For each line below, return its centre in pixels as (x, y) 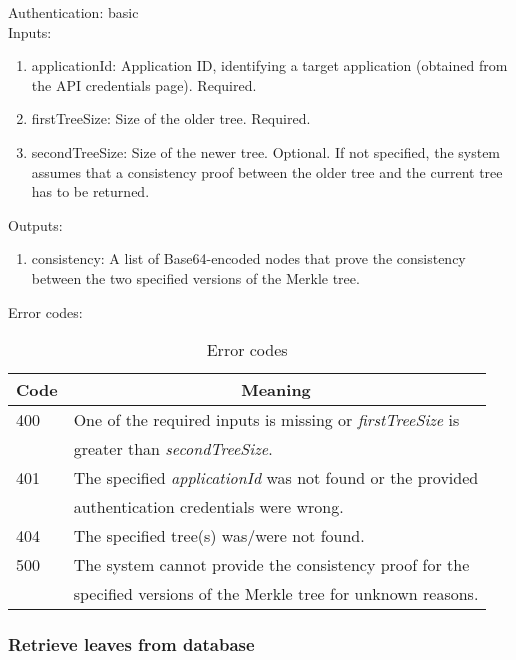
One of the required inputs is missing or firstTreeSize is (266, 420)
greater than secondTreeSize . (173, 449)
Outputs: (35, 224)
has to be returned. (90, 191)
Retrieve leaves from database (131, 644)
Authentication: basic (73, 12)
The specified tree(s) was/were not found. (219, 536)
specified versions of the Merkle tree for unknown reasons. (276, 594)
